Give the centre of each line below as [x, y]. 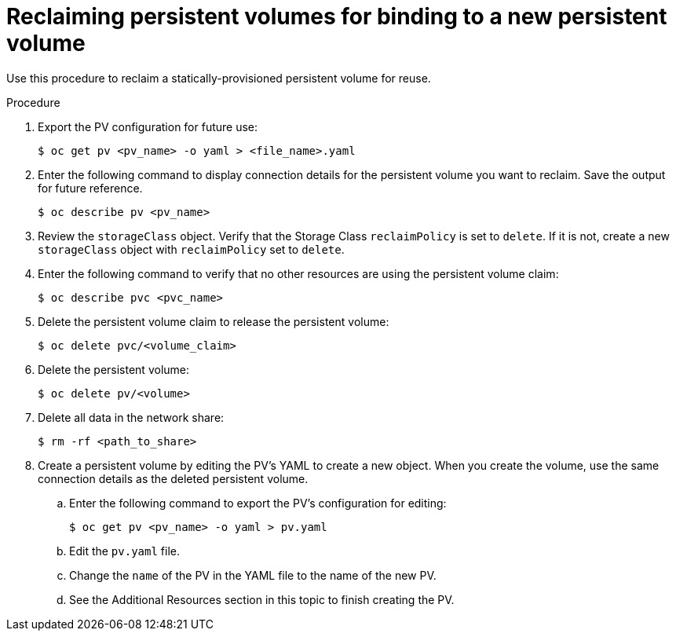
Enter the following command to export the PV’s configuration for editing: [258, 503]
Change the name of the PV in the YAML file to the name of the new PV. [253, 575]
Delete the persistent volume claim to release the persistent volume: [214, 321]
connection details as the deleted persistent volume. [173, 478]
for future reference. [90, 188]
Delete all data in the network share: [131, 417]
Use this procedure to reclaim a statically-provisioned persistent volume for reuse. [219, 78]
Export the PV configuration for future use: [148, 126]
